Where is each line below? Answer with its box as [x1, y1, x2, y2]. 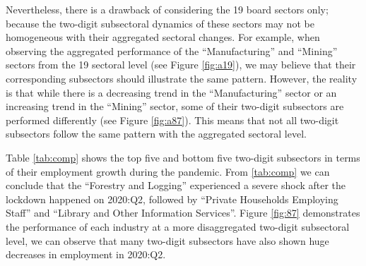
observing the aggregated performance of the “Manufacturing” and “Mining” [6, 43, 338, 58]
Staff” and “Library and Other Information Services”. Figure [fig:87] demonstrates [6, 205, 360, 220]
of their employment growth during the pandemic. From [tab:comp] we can [6, 164, 330, 179]
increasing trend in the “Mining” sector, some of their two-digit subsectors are [6, 99, 344, 114]
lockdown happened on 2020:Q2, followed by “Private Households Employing [6, 191, 338, 206]
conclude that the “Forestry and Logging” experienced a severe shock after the [6, 178, 346, 193]
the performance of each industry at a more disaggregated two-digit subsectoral [6, 219, 350, 234]
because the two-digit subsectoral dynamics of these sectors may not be [6, 16, 314, 30]
